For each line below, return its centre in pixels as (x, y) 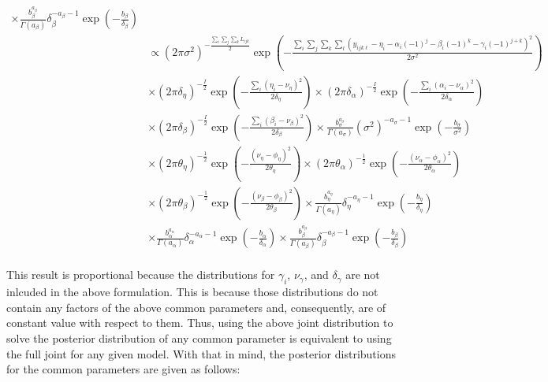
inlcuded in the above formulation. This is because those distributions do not (192, 292)
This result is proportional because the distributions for (141, 274)
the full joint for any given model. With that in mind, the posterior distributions (201, 353)
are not (363, 274)
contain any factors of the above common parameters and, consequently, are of (196, 307)
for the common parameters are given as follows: (123, 369)
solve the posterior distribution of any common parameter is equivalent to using (199, 338)
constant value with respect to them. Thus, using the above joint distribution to (200, 323)
